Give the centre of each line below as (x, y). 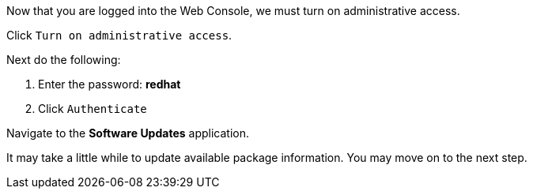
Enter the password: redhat (110, 84)
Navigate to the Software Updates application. (128, 133)
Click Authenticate (93, 109)
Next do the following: (64, 60)
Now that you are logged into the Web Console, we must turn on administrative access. (233, 11)
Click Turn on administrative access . (119, 35)
